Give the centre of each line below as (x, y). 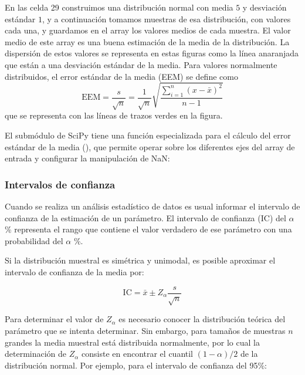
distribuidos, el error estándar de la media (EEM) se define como (121, 76)
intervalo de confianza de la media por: (74, 271)
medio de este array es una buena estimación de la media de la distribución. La (147, 41)
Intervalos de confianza (60, 184)
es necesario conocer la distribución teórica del (202, 319)
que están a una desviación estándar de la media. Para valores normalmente (141, 64)
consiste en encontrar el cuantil (137, 354)
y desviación (265, 7)
